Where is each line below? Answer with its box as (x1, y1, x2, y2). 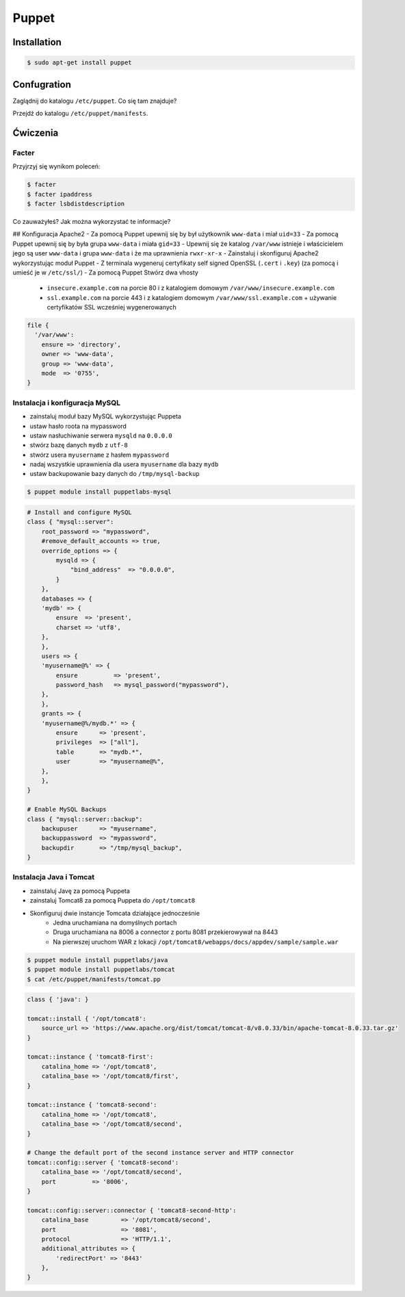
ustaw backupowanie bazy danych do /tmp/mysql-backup (29, 470, 200, 478)
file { (27, 322, 49, 329)
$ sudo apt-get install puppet (27, 59, 133, 66)
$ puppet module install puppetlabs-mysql (27, 488, 172, 496)
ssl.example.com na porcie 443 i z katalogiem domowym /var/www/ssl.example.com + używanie (47, 293, 337, 301)
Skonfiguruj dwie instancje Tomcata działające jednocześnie (29, 909, 200, 917)
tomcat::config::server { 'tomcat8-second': (27, 1158, 179, 1166)
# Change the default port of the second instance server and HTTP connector (27, 1149, 294, 1157)
